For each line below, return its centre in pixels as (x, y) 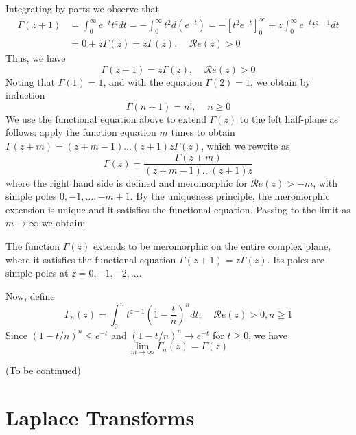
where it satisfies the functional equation (91, 259)
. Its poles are (296, 259)
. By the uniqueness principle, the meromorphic (230, 196)
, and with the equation (153, 81)
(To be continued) (43, 370)
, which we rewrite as (246, 145)
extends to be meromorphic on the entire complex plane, (212, 245)
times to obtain (203, 132)
